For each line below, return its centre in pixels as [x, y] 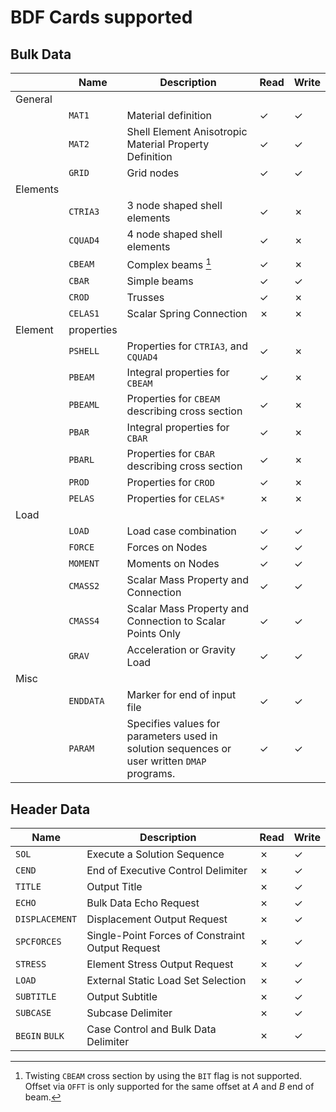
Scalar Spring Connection [187, 314]
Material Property [168, 144]
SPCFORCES [38, 942]
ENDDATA [86, 701]
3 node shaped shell [174, 205]
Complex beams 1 [169, 264]
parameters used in [172, 736]
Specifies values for [173, 724]
